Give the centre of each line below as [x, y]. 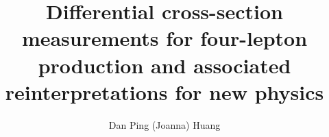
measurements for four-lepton [164, 38]
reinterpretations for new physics [164, 91]
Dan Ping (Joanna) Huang [164, 124]
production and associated [164, 65]
